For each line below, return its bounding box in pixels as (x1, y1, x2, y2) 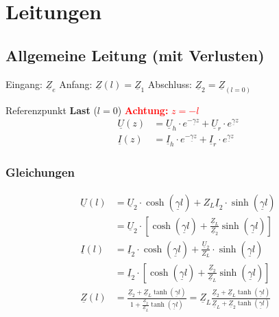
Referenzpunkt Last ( (5, 102, 97, 117)
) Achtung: (117, 102, 169, 117)
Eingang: (5, 76, 43, 91)
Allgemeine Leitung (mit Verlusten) (5, 44, 265, 65)
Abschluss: (147, 76, 192, 91)
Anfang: (59, 76, 93, 91)
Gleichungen (5, 164, 75, 181)
